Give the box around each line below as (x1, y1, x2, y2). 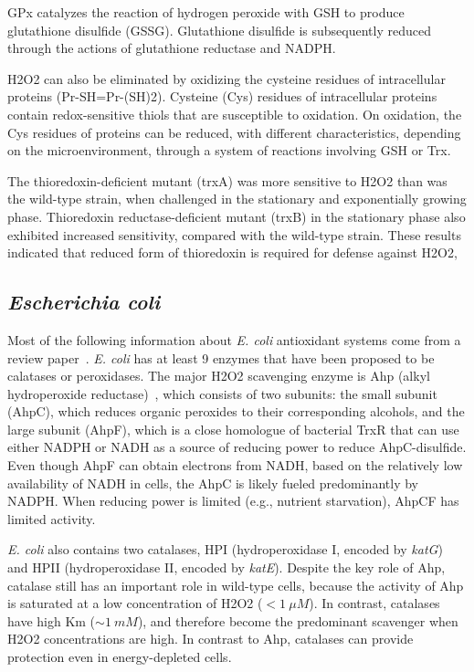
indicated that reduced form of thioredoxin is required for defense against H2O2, (7, 243, 458, 262)
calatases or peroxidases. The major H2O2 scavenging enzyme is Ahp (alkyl (7, 366, 430, 385)
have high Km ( (7, 611, 96, 630)
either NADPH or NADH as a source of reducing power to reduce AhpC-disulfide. (7, 437, 467, 457)
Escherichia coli (7, 288, 161, 316)
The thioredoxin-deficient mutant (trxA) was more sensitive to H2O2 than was (7, 171, 448, 190)
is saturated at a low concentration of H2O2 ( (7, 593, 263, 613)
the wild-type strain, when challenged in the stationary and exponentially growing (7, 189, 467, 208)
